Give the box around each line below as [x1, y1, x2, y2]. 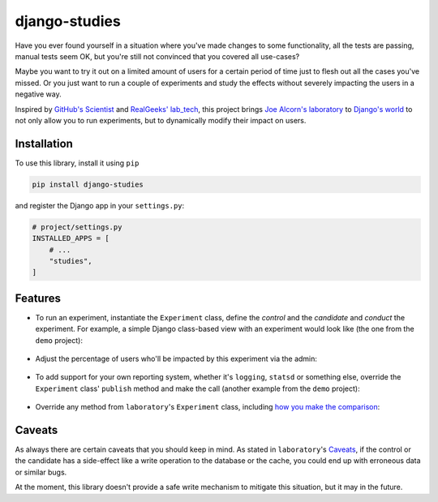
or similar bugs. [15, 467, 67, 477]
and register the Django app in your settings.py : [15, 200, 185, 210]
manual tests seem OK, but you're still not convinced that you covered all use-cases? [15, 51, 300, 61]
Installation [15, 136, 73, 150]
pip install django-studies [32, 179, 144, 189]
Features [15, 291, 61, 305]
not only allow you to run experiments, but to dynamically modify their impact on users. [15, 115, 307, 125]
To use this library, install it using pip [15, 158, 140, 168]
